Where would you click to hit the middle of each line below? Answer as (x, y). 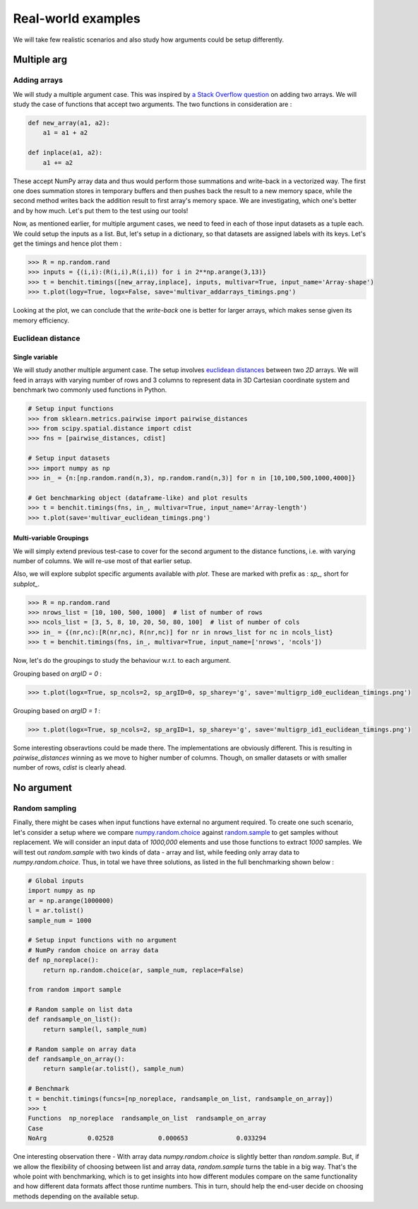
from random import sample (74, 990)
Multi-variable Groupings (51, 538)
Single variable (36, 357)
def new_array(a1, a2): (69, 123)
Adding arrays (38, 80)
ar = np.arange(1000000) (71, 901)
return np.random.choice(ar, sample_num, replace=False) (143, 970)
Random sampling (45, 809)
